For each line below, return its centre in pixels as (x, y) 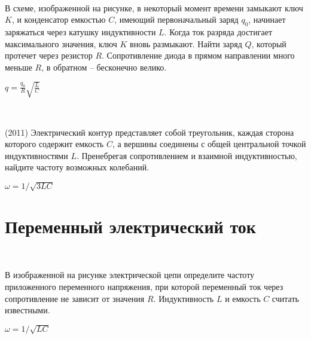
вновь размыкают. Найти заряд (186, 43)
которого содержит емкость (54, 144)
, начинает (267, 19)
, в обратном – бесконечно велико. (104, 67)
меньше (19, 67)
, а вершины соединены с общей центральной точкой (209, 144)
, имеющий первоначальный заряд (176, 19)
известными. (28, 310)
